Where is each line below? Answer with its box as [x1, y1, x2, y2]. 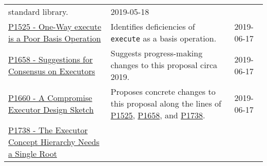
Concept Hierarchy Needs [8, 136, 100, 148]
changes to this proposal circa [110, 59, 218, 71]
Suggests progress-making [110, 47, 203, 59]
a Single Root [8, 148, 57, 159]
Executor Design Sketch [8, 103, 94, 115]
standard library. [8, 6, 68, 17]
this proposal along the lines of [110, 97, 221, 109]
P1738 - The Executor [8, 124, 88, 136]
